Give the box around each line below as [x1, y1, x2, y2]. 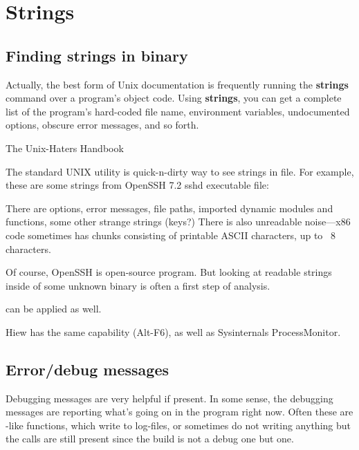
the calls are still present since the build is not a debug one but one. [6, 431, 294, 446]
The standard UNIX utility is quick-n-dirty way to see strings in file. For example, [6, 164, 354, 178]
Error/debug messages [6, 358, 169, 379]
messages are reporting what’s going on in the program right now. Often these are [6, 404, 353, 419]
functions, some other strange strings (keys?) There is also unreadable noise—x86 [6, 214, 351, 229]
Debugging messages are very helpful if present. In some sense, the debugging [6, 391, 333, 405]
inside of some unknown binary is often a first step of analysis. [6, 278, 270, 292]
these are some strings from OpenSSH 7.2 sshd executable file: [6, 178, 269, 192]
